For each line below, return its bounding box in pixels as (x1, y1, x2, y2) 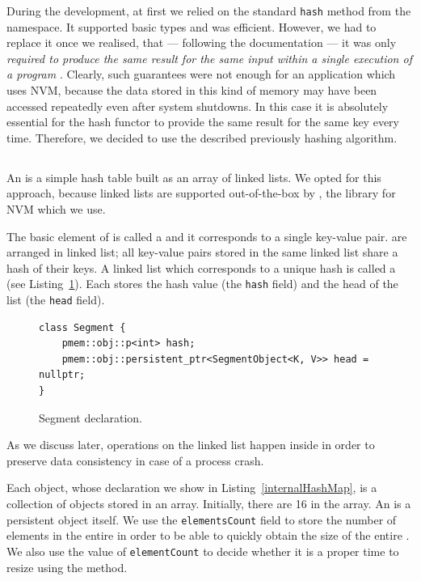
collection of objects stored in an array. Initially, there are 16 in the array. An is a (6, 495, 411, 512)
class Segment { (39, 321, 126, 333)
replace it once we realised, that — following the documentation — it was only (6, 34, 397, 51)
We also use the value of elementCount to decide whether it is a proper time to (6, 542, 399, 559)
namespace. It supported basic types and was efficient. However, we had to (6, 18, 377, 35)
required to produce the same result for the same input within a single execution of (6, 49, 412, 66)
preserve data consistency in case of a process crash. (6, 452, 264, 469)
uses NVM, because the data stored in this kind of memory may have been (6, 82, 377, 99)
